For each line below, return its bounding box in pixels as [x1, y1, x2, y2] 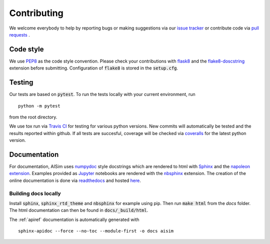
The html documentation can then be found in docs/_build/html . [9, 207, 148, 213]
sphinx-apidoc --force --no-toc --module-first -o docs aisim [18, 228, 174, 234]
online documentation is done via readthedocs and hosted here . [9, 177, 141, 183]
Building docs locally [9, 190, 61, 197]
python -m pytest [18, 103, 60, 108]
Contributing [9, 7, 63, 18]
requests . [9, 31, 30, 37]
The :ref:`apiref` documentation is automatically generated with [9, 216, 139, 222]
